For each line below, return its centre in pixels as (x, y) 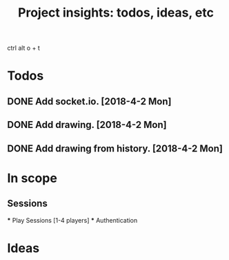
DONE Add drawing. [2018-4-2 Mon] (87, 125)
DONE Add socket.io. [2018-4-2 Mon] (89, 101)
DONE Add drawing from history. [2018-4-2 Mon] (115, 148)
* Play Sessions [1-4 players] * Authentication (72, 220)
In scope (32, 178)
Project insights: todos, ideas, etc (116, 13)
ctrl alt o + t (23, 48)
